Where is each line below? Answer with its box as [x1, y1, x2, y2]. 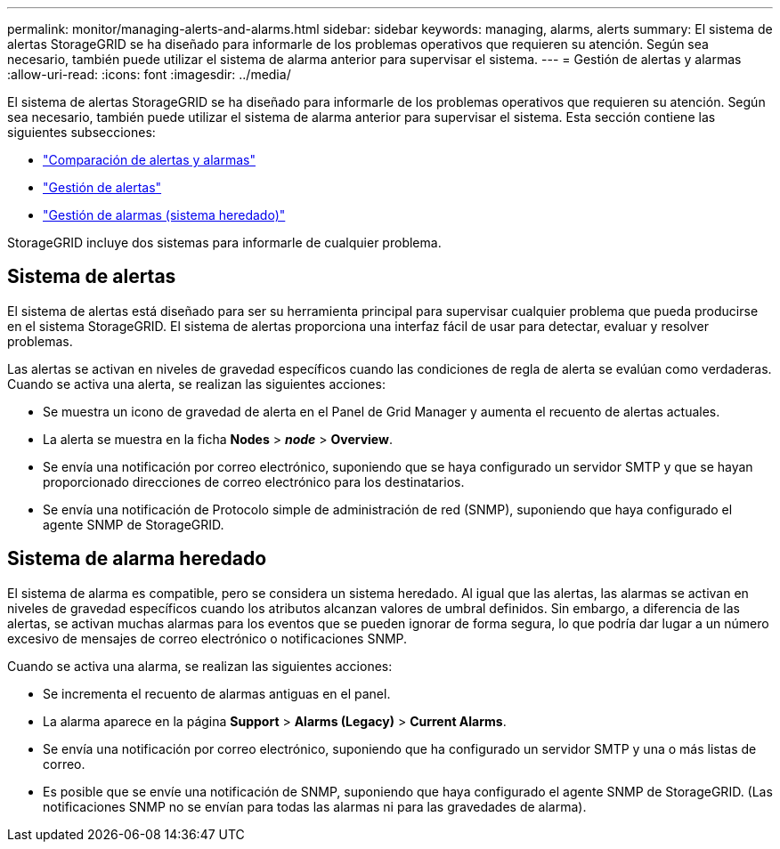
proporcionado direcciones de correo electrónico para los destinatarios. [43, 473, 465, 489]
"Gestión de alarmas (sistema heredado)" [43, 207, 286, 222]
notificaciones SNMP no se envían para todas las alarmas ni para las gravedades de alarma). [43, 798, 587, 814]
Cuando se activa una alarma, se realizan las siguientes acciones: [7, 658, 393, 674]
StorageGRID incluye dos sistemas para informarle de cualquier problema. [7, 235, 442, 250]
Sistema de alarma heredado [7, 547, 267, 570]
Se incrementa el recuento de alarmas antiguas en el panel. [43, 685, 391, 701]
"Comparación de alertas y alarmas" [43, 152, 256, 167]
